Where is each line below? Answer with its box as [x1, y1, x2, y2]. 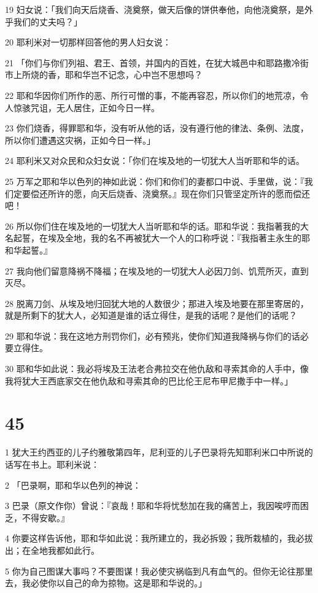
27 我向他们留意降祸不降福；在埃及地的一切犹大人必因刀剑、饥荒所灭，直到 [5, 264, 309, 277]
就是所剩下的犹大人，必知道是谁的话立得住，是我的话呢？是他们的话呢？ [5, 309, 297, 322]
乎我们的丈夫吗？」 [5, 15, 82, 28]
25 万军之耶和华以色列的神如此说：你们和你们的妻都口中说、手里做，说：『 [5, 174, 304, 187]
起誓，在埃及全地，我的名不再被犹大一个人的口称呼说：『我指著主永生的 [13, 231, 301, 244]
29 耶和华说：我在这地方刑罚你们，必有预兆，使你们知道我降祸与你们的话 [5, 329, 300, 342]
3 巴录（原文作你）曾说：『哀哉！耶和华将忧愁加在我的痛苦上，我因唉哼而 [5, 499, 300, 512]
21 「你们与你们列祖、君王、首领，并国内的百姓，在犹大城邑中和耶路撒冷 [5, 56, 300, 69]
